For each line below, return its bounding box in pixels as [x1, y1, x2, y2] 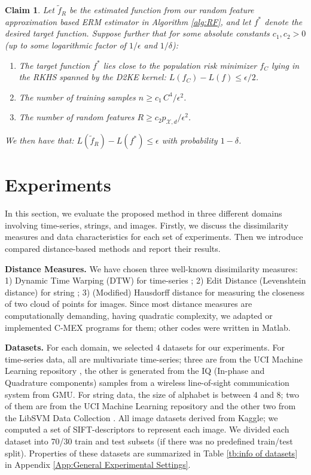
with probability [161, 134, 218, 147]
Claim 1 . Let [5, 4, 54, 16]
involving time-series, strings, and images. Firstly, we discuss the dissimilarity [5, 218, 289, 231]
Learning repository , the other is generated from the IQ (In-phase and [5, 364, 265, 377]
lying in [271, 59, 300, 71]
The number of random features [19, 111, 135, 123]
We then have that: [5, 134, 74, 147]
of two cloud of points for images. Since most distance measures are [5, 297, 252, 310]
